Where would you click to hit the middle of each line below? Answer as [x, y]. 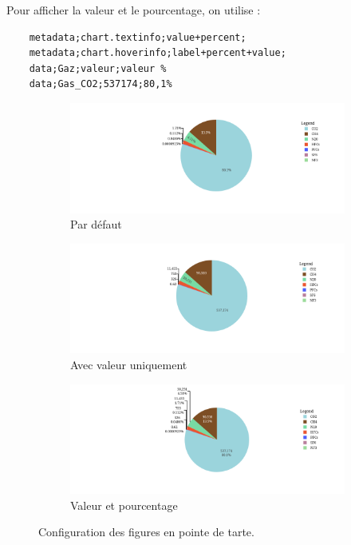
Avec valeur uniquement [129, 364]
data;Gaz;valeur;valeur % [98, 68]
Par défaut [96, 224]
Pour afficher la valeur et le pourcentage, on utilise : [134, 10]
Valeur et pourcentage [124, 505]
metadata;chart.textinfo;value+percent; [138, 37]
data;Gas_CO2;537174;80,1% [101, 84]
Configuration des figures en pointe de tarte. [146, 532]
